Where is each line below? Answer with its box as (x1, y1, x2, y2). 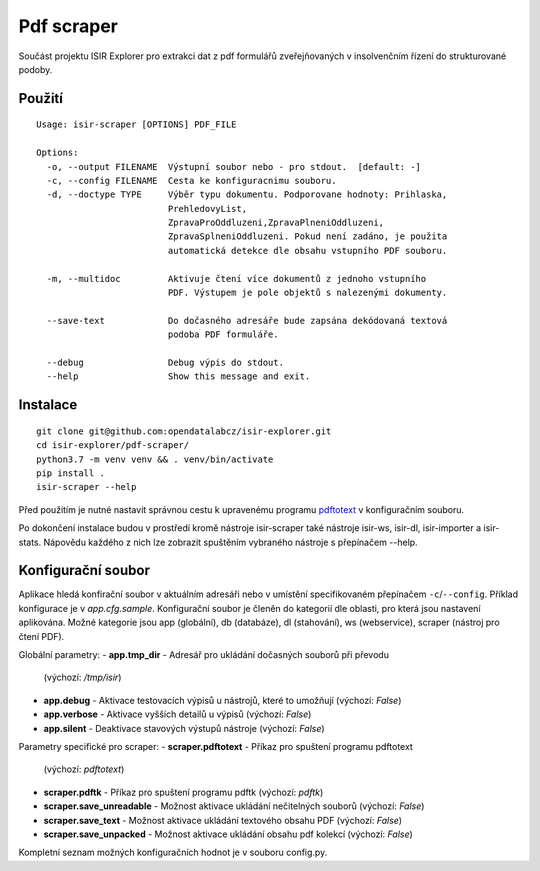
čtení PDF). (18, 630, 65, 642)
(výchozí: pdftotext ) (43, 763, 125, 775)
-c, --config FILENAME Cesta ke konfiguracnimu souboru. (46, 175, 337, 186)
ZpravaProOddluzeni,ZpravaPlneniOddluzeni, (167, 217, 385, 229)
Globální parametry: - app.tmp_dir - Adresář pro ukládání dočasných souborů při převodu (18, 648, 390, 660)
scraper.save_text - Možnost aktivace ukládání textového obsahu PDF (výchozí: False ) (43, 814, 403, 826)
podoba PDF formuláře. (167, 329, 279, 340)
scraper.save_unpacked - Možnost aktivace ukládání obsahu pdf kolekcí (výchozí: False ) (43, 828, 414, 840)
